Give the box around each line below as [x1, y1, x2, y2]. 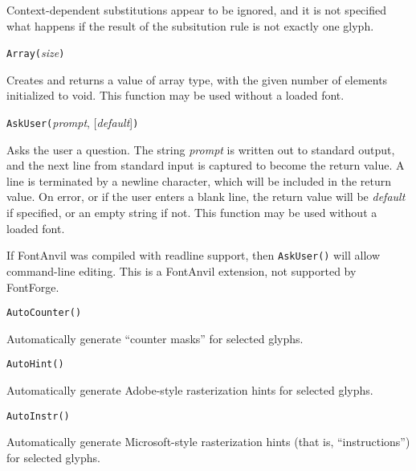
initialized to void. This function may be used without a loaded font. [6, 87, 345, 104]
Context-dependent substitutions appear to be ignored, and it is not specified [6, 2, 387, 18]
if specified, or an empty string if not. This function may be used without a [6, 204, 377, 221]
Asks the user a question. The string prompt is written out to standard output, [6, 141, 395, 158]
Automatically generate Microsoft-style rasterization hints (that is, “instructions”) [6, 433, 410, 450]
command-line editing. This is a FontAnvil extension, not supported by [6, 262, 357, 279]
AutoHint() [6, 358, 64, 371]
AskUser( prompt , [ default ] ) [6, 114, 139, 131]
